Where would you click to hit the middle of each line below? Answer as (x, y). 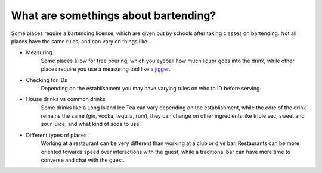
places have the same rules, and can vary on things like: (80, 41)
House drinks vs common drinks (66, 99)
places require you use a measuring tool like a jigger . (106, 69)
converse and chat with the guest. (83, 160)
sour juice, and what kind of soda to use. (91, 124)
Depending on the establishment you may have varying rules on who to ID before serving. (151, 88)
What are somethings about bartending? (114, 15)
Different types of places (56, 135)
